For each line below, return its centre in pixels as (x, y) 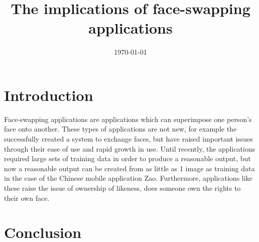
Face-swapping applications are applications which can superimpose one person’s (128, 119)
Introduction (49, 95)
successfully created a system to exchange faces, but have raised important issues (128, 139)
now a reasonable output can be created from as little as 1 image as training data (129, 168)
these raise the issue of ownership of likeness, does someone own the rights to (122, 188)
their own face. (27, 198)
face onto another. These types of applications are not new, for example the (120, 129)
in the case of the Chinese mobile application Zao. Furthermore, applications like (128, 178)
